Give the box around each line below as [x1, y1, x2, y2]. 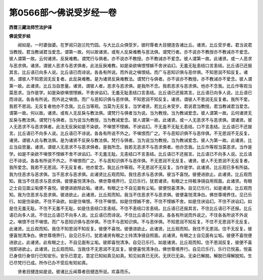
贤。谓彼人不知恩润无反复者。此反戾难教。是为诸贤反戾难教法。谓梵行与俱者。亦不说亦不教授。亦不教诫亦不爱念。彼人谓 [9, 76, 252, 82]
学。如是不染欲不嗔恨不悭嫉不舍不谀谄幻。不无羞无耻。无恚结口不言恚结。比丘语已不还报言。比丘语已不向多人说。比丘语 [9, 151, 252, 157]
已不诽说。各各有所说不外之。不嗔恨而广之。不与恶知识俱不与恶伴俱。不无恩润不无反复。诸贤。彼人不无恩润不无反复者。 [9, 157, 252, 163]
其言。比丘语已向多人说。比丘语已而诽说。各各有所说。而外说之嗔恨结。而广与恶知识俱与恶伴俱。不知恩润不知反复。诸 [9, 69, 248, 75]
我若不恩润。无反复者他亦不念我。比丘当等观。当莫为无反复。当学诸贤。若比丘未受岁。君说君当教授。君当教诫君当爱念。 [9, 103, 252, 109]
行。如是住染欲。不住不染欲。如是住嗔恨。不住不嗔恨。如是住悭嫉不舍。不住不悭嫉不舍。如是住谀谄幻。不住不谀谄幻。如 [9, 198, 252, 204]
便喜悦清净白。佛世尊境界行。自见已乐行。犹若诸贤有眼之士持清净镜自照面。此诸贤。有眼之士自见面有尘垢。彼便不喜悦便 [9, 232, 252, 238]
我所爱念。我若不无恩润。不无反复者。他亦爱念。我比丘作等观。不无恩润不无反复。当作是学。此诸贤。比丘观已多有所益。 [9, 164, 252, 170]
